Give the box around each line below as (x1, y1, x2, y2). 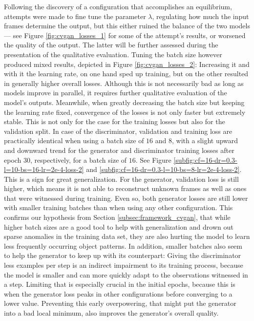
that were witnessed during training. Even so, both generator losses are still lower (4, 193, 248, 203)
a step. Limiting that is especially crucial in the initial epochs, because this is (4, 279, 235, 289)
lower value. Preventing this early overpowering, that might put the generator (4, 298, 236, 308)
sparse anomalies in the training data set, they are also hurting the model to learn (4, 231, 250, 241)
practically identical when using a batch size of (4, 135, 144, 146)
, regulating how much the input (152, 11, 249, 21)
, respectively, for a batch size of (30, 154, 127, 165)
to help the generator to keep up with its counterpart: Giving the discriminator (4, 250, 241, 260)
